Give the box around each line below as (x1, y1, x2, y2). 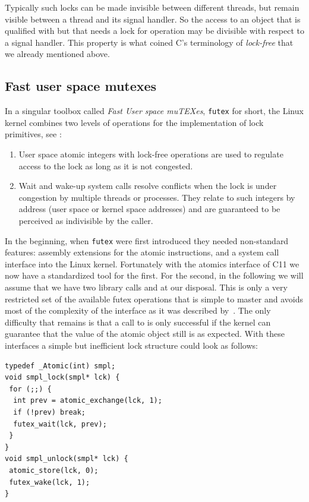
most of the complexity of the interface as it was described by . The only (5, 304, 271, 317)
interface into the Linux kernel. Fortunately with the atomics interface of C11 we (5, 257, 299, 270)
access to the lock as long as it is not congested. (18, 159, 193, 172)
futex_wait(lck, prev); (13, 419, 107, 428)
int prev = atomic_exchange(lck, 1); (13, 396, 162, 405)
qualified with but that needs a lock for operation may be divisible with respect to (5, 24, 304, 37)
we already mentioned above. (5, 48, 110, 60)
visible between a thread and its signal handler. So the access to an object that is (5, 12, 301, 25)
